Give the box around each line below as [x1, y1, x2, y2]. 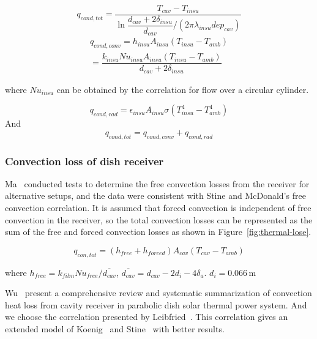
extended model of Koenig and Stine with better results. [5, 322, 225, 335]
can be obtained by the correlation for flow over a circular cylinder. [56, 83, 309, 95]
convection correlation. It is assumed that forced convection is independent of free [5, 201, 311, 214]
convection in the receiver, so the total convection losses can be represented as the [5, 213, 313, 226]
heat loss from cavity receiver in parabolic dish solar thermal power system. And [5, 298, 307, 311]
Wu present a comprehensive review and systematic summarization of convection [5, 286, 312, 299]
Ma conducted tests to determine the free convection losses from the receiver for [5, 177, 310, 190]
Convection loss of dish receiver [5, 153, 164, 168]
